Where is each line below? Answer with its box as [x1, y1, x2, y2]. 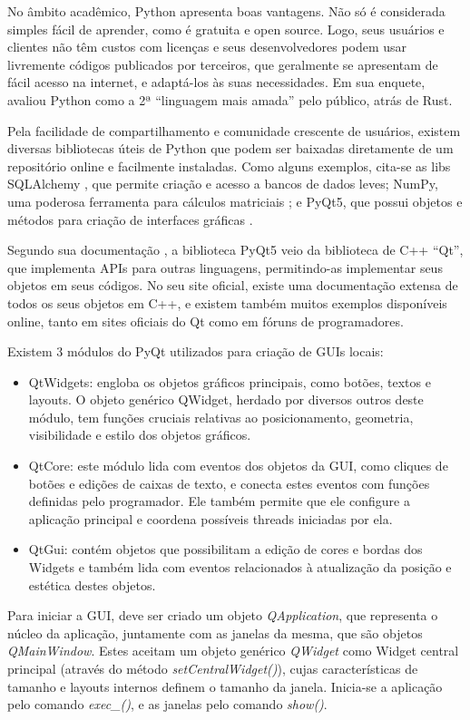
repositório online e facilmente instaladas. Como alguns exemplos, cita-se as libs [7, 156, 451, 175]
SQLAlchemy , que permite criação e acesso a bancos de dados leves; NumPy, [7, 174, 438, 193]
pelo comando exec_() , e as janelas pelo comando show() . [7, 695, 328, 714]
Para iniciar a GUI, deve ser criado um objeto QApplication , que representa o [7, 606, 438, 625]
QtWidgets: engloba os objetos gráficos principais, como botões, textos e [28, 372, 431, 391]
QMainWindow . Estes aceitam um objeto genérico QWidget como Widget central [7, 641, 459, 660]
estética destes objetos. [28, 575, 156, 594]
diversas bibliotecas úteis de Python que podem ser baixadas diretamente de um [7, 139, 454, 158]
